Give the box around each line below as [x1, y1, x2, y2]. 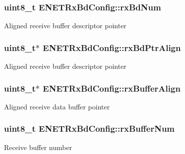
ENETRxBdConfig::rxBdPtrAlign [43, 41, 181, 53]
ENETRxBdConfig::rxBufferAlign [43, 82, 181, 94]
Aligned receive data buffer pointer [4, 101, 110, 111]
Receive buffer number [4, 142, 72, 152]
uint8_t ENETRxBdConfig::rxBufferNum [4, 122, 175, 135]
